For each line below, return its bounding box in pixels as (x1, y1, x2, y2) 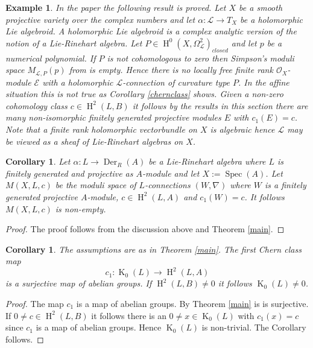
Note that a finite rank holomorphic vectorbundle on (5, 123, 197, 135)
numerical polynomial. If (5, 51, 96, 64)
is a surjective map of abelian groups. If (5, 277, 152, 289)
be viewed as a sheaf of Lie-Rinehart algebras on (5, 134, 183, 147)
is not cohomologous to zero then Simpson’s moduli (107, 51, 294, 64)
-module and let (142, 166, 200, 179)
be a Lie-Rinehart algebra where (148, 155, 266, 168)
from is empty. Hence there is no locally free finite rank (69, 63, 273, 76)
